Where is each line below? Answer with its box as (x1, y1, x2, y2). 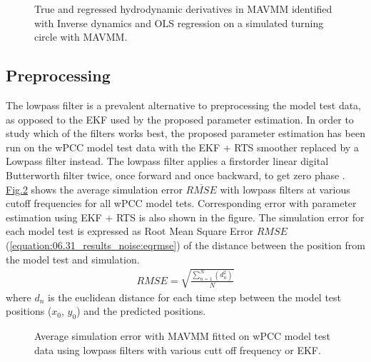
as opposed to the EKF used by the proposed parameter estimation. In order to (6, 111, 354, 126)
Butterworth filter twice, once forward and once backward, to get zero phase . (6, 167, 345, 182)
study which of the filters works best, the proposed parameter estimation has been (6, 126, 365, 141)
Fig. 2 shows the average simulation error (6, 181, 183, 196)
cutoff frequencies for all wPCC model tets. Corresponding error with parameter (6, 196, 357, 211)
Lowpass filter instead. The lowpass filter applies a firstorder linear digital (6, 154, 329, 169)
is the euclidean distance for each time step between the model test (48, 289, 342, 304)
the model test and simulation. (6, 251, 140, 266)
